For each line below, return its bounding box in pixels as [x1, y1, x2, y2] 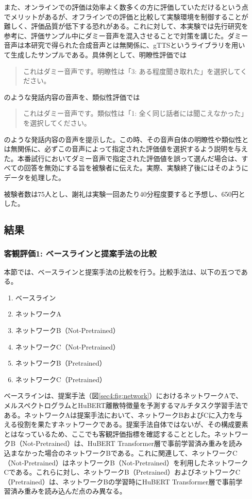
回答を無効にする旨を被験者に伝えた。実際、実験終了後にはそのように [24, 163, 249, 173]
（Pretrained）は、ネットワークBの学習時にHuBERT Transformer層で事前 [4, 476, 236, 486]
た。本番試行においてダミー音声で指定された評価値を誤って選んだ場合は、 [4, 153, 241, 163]
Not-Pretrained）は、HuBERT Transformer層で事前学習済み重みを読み [22, 438, 242, 448]
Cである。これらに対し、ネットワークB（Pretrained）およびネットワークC [4, 467, 240, 477]
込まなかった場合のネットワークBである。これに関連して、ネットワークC [4, 448, 237, 458]
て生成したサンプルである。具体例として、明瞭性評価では [4, 49, 187, 59]
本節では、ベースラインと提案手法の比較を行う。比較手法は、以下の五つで [4, 266, 241, 277]
